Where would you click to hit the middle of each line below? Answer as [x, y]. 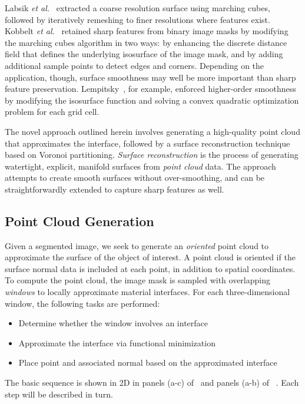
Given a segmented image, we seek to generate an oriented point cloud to [137, 245]
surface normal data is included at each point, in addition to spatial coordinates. [150, 268]
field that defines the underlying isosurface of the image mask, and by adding [144, 54]
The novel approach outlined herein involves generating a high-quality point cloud [152, 131]
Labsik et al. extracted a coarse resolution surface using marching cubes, [137, 8]
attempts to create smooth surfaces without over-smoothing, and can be [135, 178]
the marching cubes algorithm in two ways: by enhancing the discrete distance [146, 42]
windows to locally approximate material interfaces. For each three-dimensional [147, 292]
